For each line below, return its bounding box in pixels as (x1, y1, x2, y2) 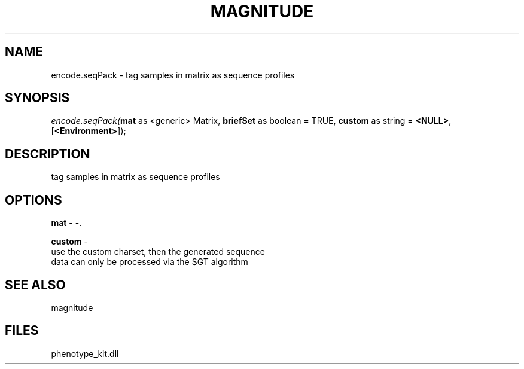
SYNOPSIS (5, 90, 70, 106)
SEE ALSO (5, 277, 66, 292)
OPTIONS (5, 192, 62, 208)
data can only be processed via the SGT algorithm (51, 257, 248, 267)
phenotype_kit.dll (51, 348, 119, 359)
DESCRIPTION (5, 146, 90, 161)
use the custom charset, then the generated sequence (51, 246, 265, 257)
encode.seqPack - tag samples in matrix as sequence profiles (51, 69, 295, 80)
